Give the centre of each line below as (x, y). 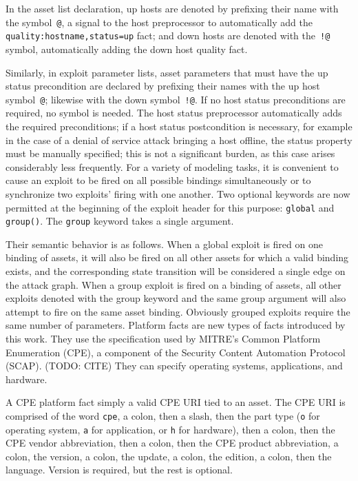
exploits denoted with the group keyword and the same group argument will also (176, 298)
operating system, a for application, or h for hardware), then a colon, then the (170, 429)
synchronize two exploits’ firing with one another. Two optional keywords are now (178, 193)
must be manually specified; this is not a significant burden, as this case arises (170, 153)
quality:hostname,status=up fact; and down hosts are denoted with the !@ (168, 35)
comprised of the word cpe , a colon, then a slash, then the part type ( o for (163, 415)
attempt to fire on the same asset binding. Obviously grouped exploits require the (178, 311)
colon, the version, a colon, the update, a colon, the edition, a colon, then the (169, 456)
